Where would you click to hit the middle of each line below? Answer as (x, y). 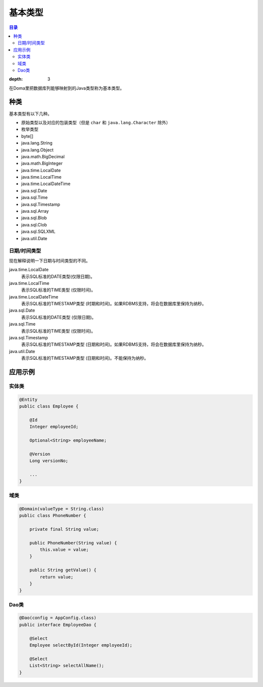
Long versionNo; (49, 461)
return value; (56, 577)
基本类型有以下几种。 (30, 113)
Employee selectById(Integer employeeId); (81, 645)
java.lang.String (37, 143)
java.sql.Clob (34, 224)
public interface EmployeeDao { (58, 625)
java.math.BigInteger (42, 164)
